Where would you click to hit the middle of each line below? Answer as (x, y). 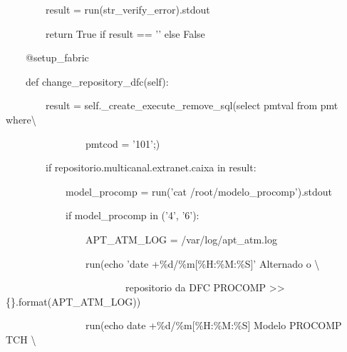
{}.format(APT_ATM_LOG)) (73, 301)
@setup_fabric (57, 57)
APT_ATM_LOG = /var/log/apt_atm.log (181, 239)
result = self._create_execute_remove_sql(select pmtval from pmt (192, 105)
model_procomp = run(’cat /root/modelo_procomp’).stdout (199, 191)
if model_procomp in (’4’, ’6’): (132, 215)
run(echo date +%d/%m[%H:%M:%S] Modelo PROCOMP (213, 325)
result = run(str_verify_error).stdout (128, 9)
